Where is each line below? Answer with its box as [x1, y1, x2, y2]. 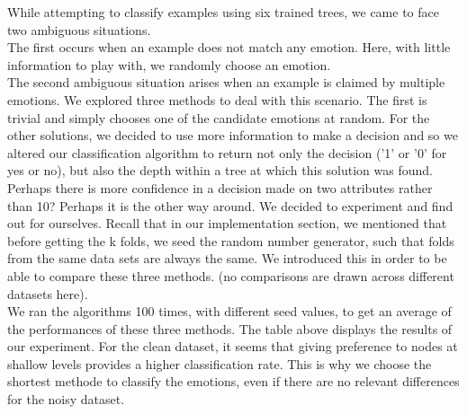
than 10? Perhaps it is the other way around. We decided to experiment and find [7, 196, 454, 215]
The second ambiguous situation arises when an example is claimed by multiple [7, 73, 445, 92]
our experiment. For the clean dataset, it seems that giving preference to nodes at [7, 337, 458, 356]
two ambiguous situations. [7, 20, 151, 39]
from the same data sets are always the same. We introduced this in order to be [7, 249, 447, 268]
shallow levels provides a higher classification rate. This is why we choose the [7, 354, 432, 373]
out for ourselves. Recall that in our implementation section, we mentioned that [7, 214, 447, 233]
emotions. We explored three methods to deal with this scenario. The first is [7, 90, 427, 109]
